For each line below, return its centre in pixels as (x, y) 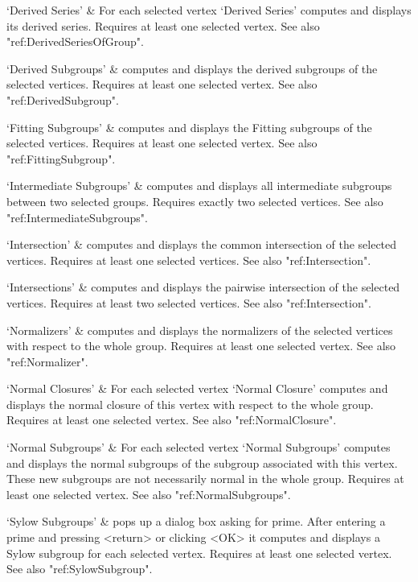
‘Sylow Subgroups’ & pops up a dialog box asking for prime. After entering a (196, 521)
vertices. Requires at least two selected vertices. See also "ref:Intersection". (189, 302)
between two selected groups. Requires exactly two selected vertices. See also (195, 201)
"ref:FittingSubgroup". (61, 158)
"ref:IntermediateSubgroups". (77, 217)
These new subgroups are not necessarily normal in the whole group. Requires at (205, 479)
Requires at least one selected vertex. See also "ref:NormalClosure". (172, 420)
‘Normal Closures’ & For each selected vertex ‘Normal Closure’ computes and (197, 388)
